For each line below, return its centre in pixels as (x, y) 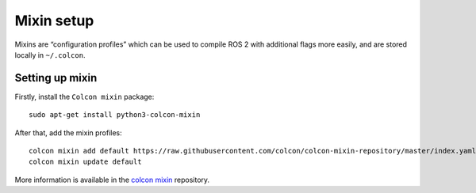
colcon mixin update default (85, 162)
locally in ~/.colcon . (50, 55)
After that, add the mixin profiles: (68, 132)
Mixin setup (54, 21)
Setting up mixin (56, 78)
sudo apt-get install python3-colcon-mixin (115, 115)
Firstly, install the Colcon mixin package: (84, 96)
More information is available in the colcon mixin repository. (112, 180)
